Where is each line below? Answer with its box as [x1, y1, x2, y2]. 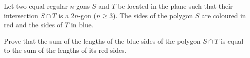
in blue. [71, 20, 93, 30]
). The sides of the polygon [112, 10, 193, 20]
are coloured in [201, 10, 246, 20]
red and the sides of [4, 20, 63, 30]
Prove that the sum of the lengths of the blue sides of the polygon [4, 35, 201, 46]
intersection [4, 10, 38, 20]
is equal [220, 35, 244, 46]
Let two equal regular [4, 1, 68, 11]
